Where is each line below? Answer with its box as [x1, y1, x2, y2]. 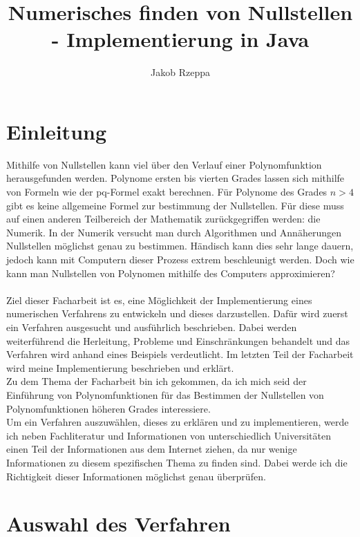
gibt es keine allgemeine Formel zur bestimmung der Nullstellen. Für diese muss [6, 198, 344, 212]
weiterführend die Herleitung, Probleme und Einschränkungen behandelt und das [6, 333, 350, 348]
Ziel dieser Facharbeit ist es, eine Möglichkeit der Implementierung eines [6, 292, 312, 307]
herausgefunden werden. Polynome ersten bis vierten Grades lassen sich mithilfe [6, 171, 345, 185]
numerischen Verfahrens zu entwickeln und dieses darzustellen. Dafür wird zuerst [6, 306, 348, 321]
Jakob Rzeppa [151, 65, 210, 79]
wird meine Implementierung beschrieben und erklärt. [6, 360, 234, 375]
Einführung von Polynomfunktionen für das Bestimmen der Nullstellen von [6, 387, 324, 402]
